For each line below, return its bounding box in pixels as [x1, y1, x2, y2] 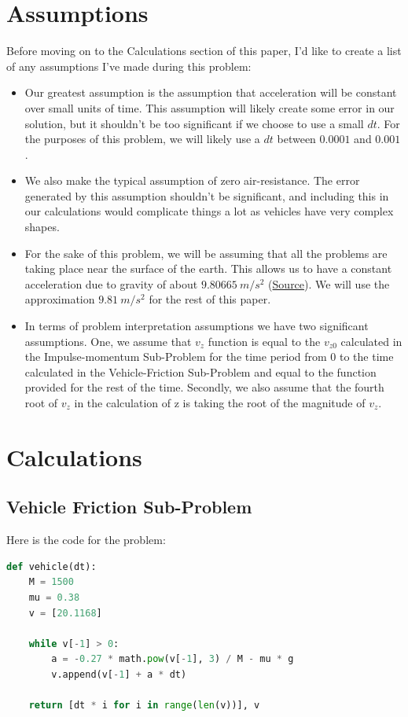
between [277, 131, 316, 147]
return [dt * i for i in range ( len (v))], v [28, 700, 260, 711]
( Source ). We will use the [268, 275, 390, 292]
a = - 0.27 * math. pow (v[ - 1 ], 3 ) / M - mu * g [51, 653, 294, 665]
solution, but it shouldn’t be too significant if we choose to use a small [24, 115, 364, 131]
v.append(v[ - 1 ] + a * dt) [51, 668, 187, 680]
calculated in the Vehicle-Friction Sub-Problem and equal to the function [24, 363, 377, 380]
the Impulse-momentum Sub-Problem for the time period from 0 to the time [24, 348, 394, 365]
